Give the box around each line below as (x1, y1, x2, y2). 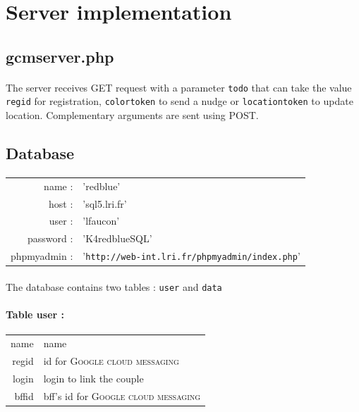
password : (27, 231, 73, 246)
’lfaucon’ (83, 213, 120, 228)
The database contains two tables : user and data (6, 279, 222, 294)
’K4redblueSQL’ (83, 231, 152, 246)
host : (49, 196, 73, 211)
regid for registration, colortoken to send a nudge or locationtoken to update (6, 94, 353, 108)
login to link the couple (43, 370, 144, 385)
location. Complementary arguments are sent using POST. (6, 108, 259, 123)
